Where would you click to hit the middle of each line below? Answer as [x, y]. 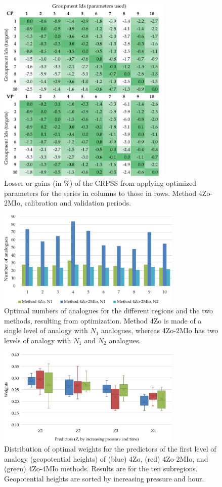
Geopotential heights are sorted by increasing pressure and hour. [104, 478]
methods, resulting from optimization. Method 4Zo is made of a [103, 320]
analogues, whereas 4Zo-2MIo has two [160, 330]
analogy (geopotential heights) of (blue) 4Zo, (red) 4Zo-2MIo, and [106, 458]
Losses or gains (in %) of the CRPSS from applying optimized [100, 183]
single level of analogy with [46, 330]
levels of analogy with [38, 340]
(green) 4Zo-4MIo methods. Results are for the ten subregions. [101, 469]
